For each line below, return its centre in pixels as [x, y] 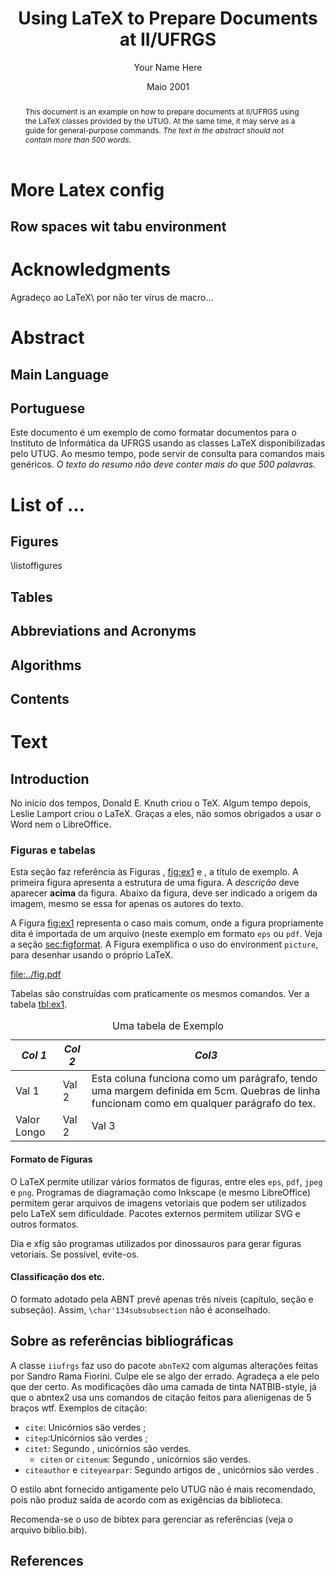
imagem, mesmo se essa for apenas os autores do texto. [127, 904]
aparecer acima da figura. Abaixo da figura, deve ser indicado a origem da [164, 893]
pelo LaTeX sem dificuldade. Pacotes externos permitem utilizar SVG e [155, 1213]
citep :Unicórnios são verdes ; [86, 1438]
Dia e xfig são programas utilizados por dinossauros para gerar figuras [156, 1243]
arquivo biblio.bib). [49, 1529]
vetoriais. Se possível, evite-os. [75, 1254]
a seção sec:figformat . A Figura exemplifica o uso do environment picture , [164, 944]
